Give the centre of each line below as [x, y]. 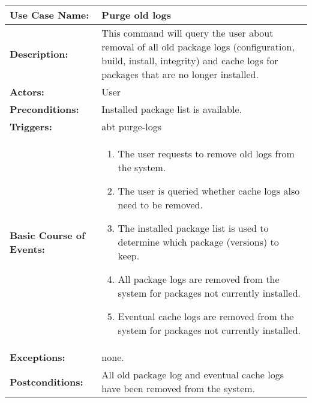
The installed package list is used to [193, 228]
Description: [39, 53]
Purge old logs [136, 15]
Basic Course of [47, 235]
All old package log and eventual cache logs [193, 374]
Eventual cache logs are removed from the [206, 316]
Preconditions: [44, 109]
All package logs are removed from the [199, 279]
